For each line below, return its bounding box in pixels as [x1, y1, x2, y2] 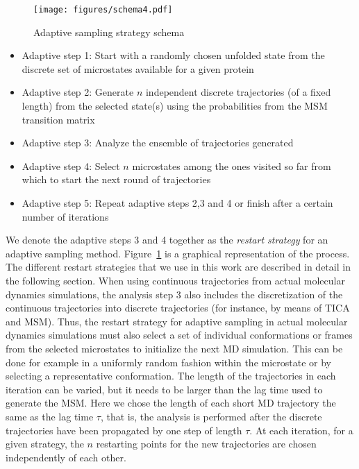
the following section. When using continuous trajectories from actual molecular [6, 273, 345, 287]
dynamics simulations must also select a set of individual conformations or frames [6, 327, 353, 342]
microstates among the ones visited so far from [132, 158, 331, 173]
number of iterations [22, 209, 109, 223]
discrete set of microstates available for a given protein [22, 61, 254, 76]
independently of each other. [6, 450, 126, 464]
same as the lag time [6, 409, 94, 423]
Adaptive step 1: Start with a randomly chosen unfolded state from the [22, 48, 325, 62]
